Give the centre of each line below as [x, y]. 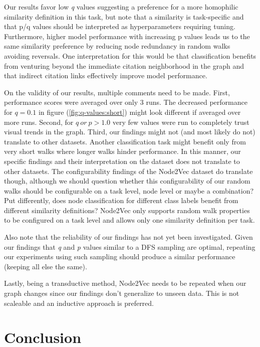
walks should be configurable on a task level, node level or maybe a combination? [129, 190]
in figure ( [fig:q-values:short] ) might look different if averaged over [140, 112]
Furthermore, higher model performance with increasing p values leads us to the [127, 36]
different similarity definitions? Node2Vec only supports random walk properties [127, 210]
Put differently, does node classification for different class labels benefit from [121, 200]
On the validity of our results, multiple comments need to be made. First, [117, 92]
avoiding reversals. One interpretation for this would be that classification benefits [130, 55]
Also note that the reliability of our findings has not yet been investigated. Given [128, 237]
